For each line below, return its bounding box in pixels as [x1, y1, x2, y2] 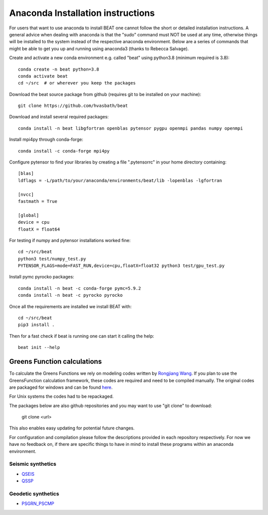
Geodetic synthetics [9, 490, 60, 497]
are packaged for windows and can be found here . [9, 384, 113, 390]
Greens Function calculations [9, 357, 102, 366]
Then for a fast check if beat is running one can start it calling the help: [9, 333, 154, 339]
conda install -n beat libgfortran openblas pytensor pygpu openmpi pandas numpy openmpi [18, 125, 243, 131]
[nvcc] [18, 191, 34, 197]
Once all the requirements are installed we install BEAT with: [9, 303, 132, 309]
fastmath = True [18, 198, 58, 204]
